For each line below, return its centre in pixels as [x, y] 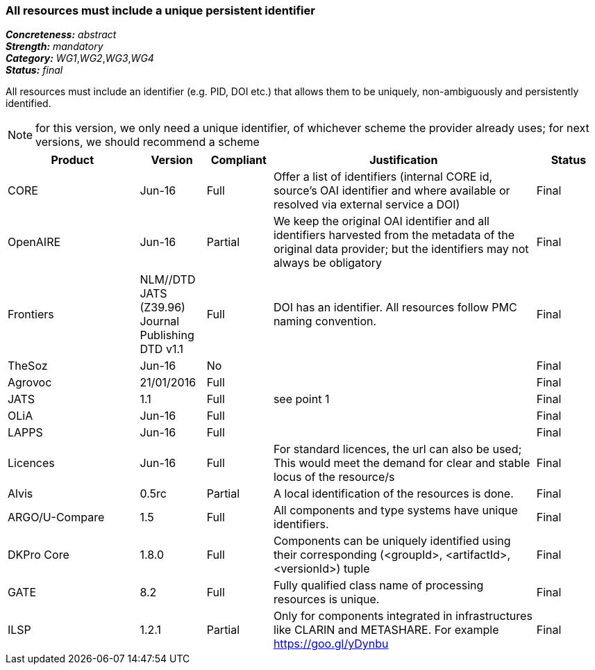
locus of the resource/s [334, 477]
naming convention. [325, 321]
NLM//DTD [168, 280]
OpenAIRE [34, 242]
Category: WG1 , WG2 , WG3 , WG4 [80, 58]
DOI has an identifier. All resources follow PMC [395, 308]
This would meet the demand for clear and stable [402, 463]
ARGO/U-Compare [56, 517]
